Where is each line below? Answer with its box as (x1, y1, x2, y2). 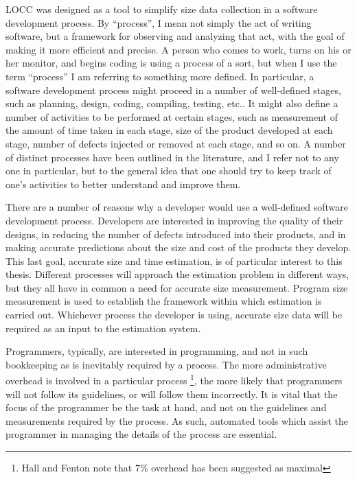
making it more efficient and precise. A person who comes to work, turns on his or (5, 42, 352, 56)
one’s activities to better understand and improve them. (5, 176, 241, 191)
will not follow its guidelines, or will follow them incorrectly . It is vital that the (5, 386, 338, 401)
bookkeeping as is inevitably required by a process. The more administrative (5, 357, 327, 371)
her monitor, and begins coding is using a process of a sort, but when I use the (5, 56, 337, 70)
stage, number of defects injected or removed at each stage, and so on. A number (5, 136, 346, 150)
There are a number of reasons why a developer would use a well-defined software (5, 200, 349, 214)
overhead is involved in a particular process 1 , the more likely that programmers (5, 371, 343, 388)
